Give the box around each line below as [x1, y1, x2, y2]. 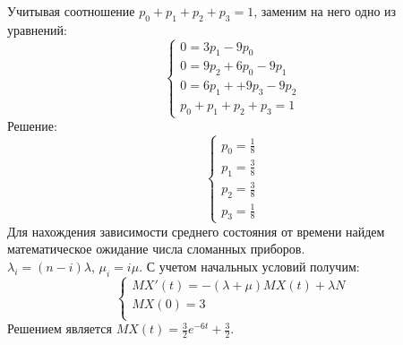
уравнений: [7, 20, 67, 39]
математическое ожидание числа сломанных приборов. [7, 239, 305, 258]
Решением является [7, 319, 112, 338]
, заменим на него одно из [253, 2, 397, 20]
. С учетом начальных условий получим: [139, 256, 360, 275]
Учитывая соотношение [7, 2, 135, 20]
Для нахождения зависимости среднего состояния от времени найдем [7, 221, 385, 240]
